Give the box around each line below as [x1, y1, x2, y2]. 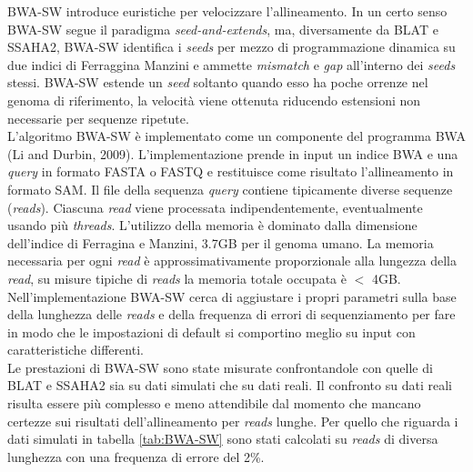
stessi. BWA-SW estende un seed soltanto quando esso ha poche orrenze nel [7, 73, 428, 92]
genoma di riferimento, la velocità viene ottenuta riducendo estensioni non [7, 90, 421, 109]
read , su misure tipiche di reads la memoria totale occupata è [7, 268, 347, 287]
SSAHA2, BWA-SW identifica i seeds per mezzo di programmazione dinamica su [7, 37, 456, 56]
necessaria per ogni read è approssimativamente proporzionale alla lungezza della [7, 251, 457, 270]
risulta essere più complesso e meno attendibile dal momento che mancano [7, 394, 421, 413]
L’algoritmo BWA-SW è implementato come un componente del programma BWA [7, 126, 466, 146]
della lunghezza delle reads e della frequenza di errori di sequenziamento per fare [7, 305, 456, 324]
